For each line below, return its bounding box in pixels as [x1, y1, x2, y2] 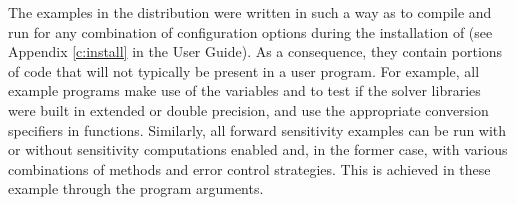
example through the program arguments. [8, 178, 264, 199]
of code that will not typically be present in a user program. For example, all [8, 60, 480, 81]
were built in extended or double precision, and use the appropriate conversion [8, 99, 489, 120]
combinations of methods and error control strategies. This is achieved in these [8, 158, 491, 179]
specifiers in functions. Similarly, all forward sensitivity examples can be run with [8, 119, 507, 140]
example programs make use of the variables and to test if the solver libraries [8, 80, 481, 101]
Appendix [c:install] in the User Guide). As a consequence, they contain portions [8, 41, 503, 62]
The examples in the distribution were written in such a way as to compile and [8, 2, 492, 22]
